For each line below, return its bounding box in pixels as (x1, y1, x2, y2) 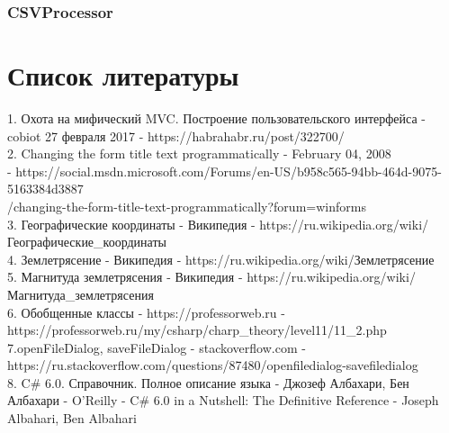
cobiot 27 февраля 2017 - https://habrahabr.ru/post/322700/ (7, 126, 345, 145)
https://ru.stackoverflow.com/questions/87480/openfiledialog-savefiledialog (7, 356, 418, 374)
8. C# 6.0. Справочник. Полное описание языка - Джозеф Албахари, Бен (7, 373, 409, 392)
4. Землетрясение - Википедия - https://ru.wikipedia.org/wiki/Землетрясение (7, 249, 435, 268)
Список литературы (7, 57, 239, 94)
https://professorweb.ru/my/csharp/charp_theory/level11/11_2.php (7, 320, 387, 339)
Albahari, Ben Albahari (7, 409, 137, 428)
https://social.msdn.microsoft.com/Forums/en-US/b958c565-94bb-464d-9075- (15, 161, 442, 180)
